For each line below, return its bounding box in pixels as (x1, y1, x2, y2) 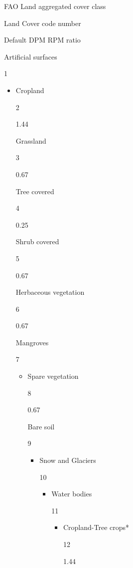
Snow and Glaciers (39, 455, 96, 465)
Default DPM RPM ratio (4, 35, 81, 45)
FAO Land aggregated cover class (4, 1, 106, 11)
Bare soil (27, 421, 55, 431)
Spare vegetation (27, 371, 79, 381)
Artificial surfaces (4, 51, 57, 62)
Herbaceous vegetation (15, 287, 85, 297)
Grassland (15, 135, 46, 146)
